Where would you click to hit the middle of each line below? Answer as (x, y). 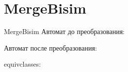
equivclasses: (23, 64)
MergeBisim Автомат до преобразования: (64, 31)
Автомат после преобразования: (50, 47)
